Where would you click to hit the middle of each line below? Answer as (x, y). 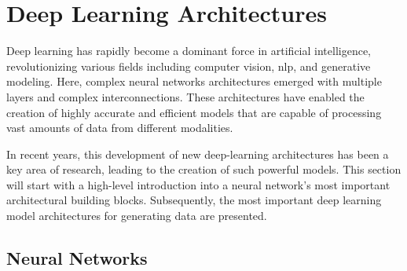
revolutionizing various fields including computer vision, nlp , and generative (189, 66)
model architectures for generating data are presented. (137, 216)
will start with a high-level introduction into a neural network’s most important (198, 184)
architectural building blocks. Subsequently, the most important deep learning (194, 200)
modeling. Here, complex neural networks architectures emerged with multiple (194, 81)
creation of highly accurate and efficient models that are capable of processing (194, 112)
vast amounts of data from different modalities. (120, 128)
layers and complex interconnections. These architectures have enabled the (185, 96)
